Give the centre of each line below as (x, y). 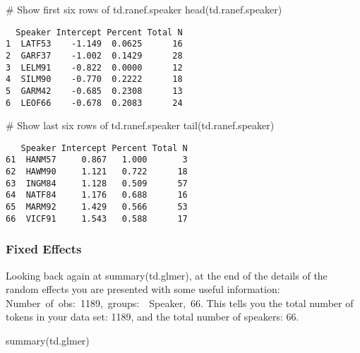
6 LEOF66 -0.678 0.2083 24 (94, 103)
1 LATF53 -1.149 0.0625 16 (94, 44)
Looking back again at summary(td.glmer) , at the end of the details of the (167, 275)
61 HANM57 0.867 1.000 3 (97, 160)
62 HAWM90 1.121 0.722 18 (97, 172)
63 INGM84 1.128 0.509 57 (97, 183)
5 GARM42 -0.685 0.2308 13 (94, 91)
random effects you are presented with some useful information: (143, 289)
